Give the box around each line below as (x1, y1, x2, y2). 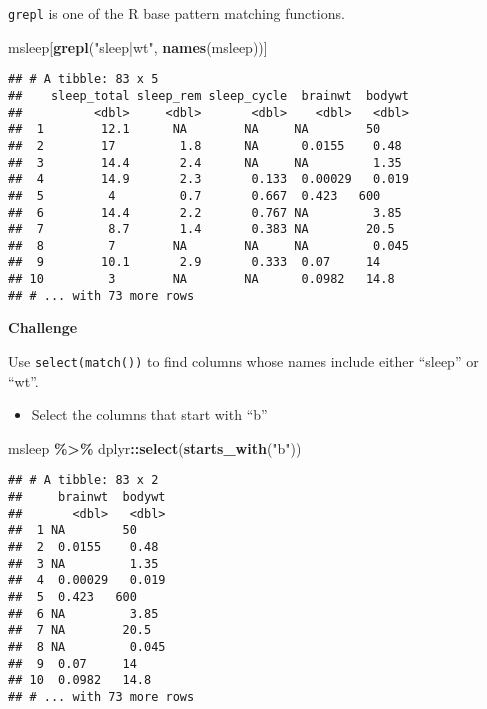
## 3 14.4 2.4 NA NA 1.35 (8, 155, 402, 170)
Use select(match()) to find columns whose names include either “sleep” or (8, 351, 479, 372)
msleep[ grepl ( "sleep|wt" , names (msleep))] (8, 36, 268, 57)
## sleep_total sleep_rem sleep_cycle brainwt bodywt (8, 88, 409, 103)
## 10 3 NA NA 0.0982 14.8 (8, 272, 395, 287)
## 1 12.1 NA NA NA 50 (8, 122, 381, 137)
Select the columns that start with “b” (31, 404, 268, 425)
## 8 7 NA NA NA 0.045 (8, 238, 409, 253)
